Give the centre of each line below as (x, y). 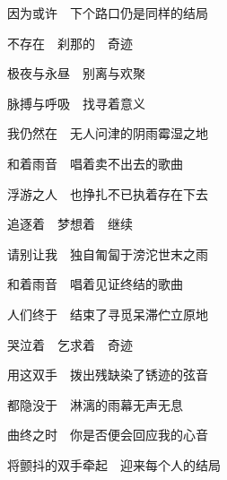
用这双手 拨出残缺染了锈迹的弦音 (108, 375)
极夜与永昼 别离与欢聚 (76, 73)
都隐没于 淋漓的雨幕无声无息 (95, 404)
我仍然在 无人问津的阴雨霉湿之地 (108, 133)
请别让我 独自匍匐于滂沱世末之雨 (108, 253)
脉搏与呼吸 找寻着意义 (76, 103)
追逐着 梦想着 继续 (70, 224)
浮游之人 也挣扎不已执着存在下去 (108, 193)
